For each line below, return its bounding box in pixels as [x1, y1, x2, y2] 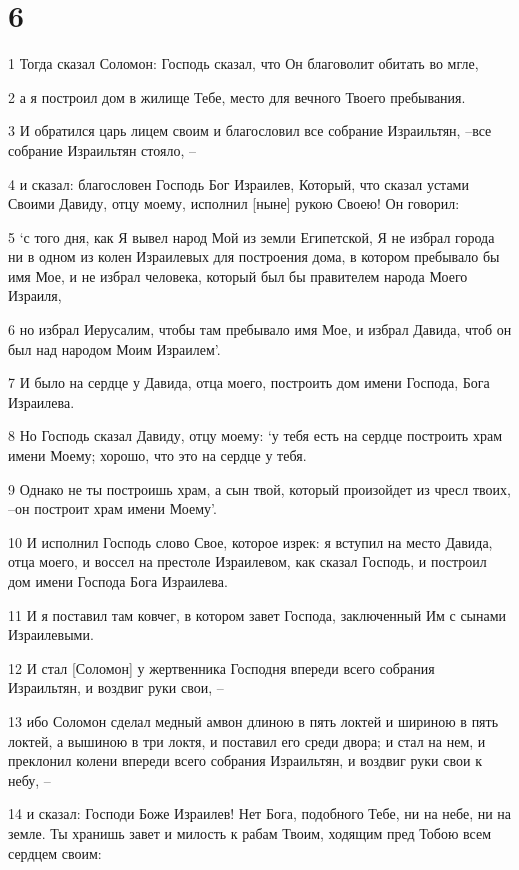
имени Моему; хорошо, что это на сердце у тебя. [8, 445, 307, 466]
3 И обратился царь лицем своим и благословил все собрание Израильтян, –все [8, 120, 492, 141]
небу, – [8, 769, 51, 790]
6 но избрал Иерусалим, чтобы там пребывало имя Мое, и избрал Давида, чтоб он [8, 319, 512, 340]
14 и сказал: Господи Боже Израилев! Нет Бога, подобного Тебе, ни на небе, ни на [8, 803, 512, 824]
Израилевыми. [8, 624, 94, 645]
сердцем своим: [8, 842, 102, 863]
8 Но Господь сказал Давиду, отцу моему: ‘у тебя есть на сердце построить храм [8, 425, 502, 446]
